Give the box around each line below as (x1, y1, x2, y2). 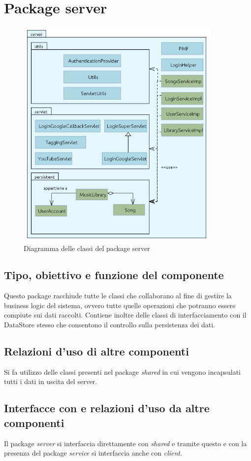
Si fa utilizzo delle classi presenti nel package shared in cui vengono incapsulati (4, 366, 241, 377)
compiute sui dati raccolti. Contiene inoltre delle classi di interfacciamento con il (4, 310, 247, 320)
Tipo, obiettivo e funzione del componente (4, 267, 224, 283)
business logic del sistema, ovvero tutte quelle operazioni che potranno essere (4, 300, 236, 310)
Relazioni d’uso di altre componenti (4, 344, 189, 359)
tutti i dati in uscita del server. (4, 376, 97, 387)
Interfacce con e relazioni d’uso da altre (4, 400, 210, 416)
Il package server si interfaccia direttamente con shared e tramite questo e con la (4, 438, 247, 448)
